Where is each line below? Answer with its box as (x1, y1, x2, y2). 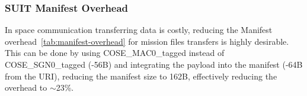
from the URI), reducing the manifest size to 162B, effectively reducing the (5, 69, 277, 82)
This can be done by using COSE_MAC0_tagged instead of (5, 47, 225, 59)
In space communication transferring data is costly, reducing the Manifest (5, 24, 273, 36)
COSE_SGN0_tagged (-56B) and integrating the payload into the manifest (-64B (5, 58, 303, 70)
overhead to (5, 81, 47, 94)
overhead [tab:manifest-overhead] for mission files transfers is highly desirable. (5, 35, 289, 47)
